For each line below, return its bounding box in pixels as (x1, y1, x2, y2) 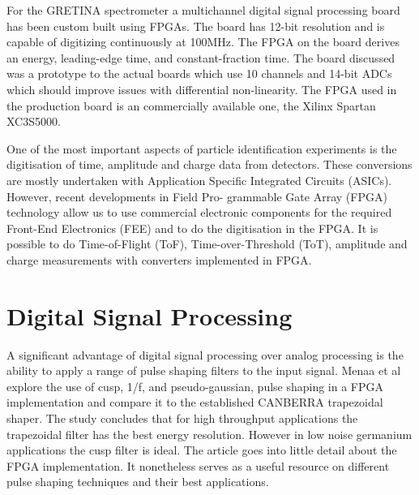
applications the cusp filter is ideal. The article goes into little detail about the (6, 441, 397, 458)
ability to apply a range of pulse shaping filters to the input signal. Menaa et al (6, 362, 401, 379)
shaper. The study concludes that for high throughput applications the (6, 410, 358, 426)
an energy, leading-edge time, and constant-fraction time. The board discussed (6, 49, 395, 66)
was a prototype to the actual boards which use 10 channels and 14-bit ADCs (6, 65, 392, 82)
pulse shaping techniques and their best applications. (6, 473, 269, 490)
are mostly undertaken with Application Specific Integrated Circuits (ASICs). (6, 171, 392, 188)
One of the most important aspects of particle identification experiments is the (6, 140, 397, 157)
